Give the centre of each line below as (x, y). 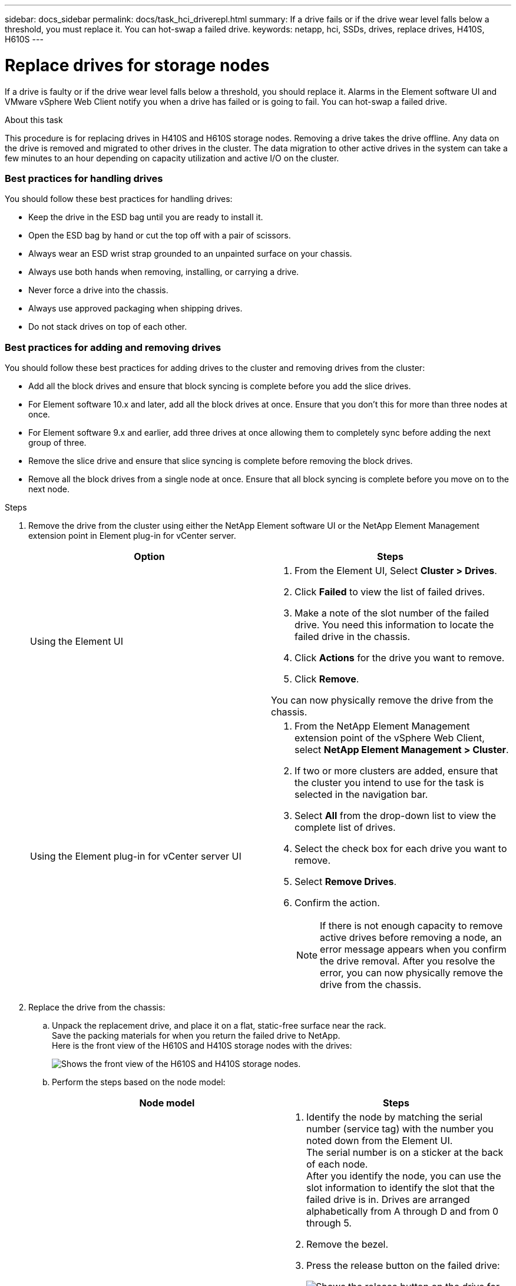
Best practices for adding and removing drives (113, 347)
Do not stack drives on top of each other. (108, 327)
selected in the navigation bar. (361, 794)
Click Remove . (327, 679)
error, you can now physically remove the (411, 973)
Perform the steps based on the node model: (139, 1082)
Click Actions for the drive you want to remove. (400, 658)
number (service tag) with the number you (400, 1129)
